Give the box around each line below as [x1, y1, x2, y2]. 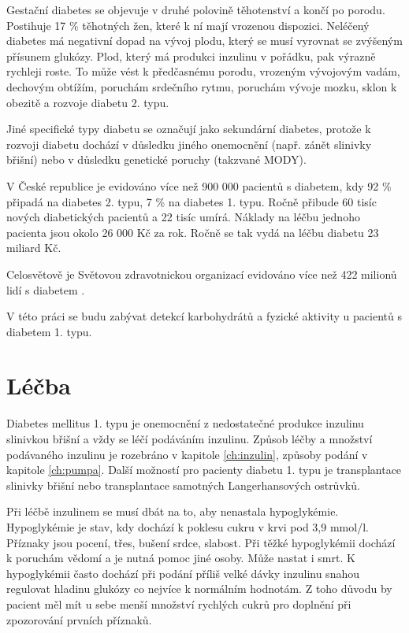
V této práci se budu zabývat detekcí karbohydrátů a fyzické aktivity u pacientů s [6, 308, 402, 324]
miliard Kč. [6, 239, 61, 256]
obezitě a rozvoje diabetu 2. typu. [6, 94, 169, 110]
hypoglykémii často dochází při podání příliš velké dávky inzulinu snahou [6, 565, 359, 581]
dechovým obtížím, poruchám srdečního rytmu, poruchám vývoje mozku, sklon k [6, 78, 397, 94]
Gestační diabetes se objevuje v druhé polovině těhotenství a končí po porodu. [6, 2, 385, 17]
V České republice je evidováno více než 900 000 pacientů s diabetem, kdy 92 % [6, 177, 392, 194]
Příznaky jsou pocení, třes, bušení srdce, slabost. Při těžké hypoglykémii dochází [6, 534, 396, 550]
